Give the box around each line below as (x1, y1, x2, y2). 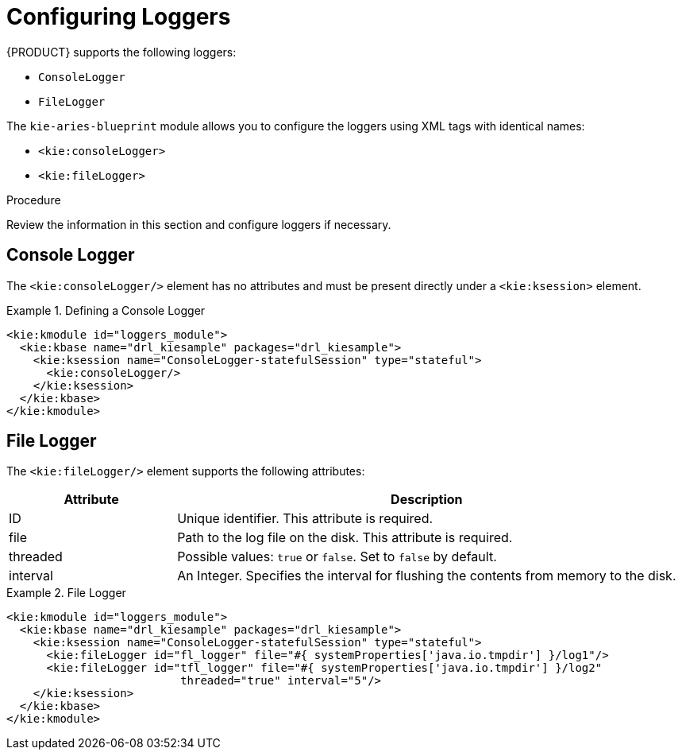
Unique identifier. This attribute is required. (177, 510, 433, 527)
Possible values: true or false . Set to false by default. (177, 549, 497, 565)
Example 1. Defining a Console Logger (6, 303, 206, 317)
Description (391, 491, 463, 508)
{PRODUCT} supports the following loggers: (6, 45, 237, 59)
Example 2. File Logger (6, 586, 126, 600)
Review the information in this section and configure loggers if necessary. (6, 217, 391, 231)
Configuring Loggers (6, 3, 231, 30)
